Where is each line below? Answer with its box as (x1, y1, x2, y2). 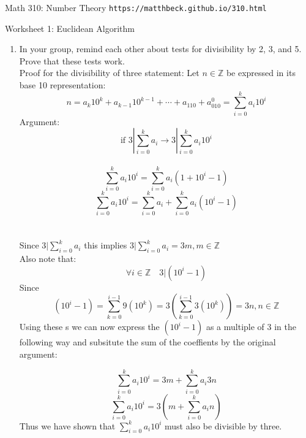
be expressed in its (226, 66, 296, 79)
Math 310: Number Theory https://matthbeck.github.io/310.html (5, 1, 267, 13)
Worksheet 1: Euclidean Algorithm (5, 21, 135, 34)
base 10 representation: (19, 79, 106, 91)
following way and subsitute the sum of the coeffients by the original (19, 336, 276, 348)
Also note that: (19, 252, 76, 265)
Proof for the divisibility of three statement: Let (19, 66, 200, 79)
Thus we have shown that (19, 419, 116, 432)
